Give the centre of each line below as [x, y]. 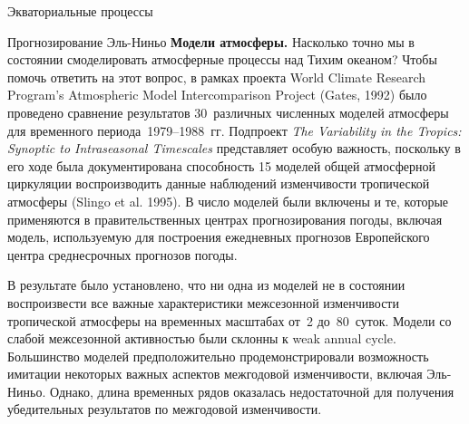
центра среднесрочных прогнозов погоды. [122, 254]
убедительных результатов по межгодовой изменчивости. [165, 409]
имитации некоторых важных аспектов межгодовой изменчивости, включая [215, 374]
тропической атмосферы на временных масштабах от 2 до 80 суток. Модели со [230, 320]
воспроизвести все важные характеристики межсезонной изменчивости [203, 302]
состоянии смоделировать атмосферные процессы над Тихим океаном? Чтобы [222, 59]
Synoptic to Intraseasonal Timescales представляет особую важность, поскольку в [234, 148]
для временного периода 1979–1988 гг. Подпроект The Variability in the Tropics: [234, 130]
